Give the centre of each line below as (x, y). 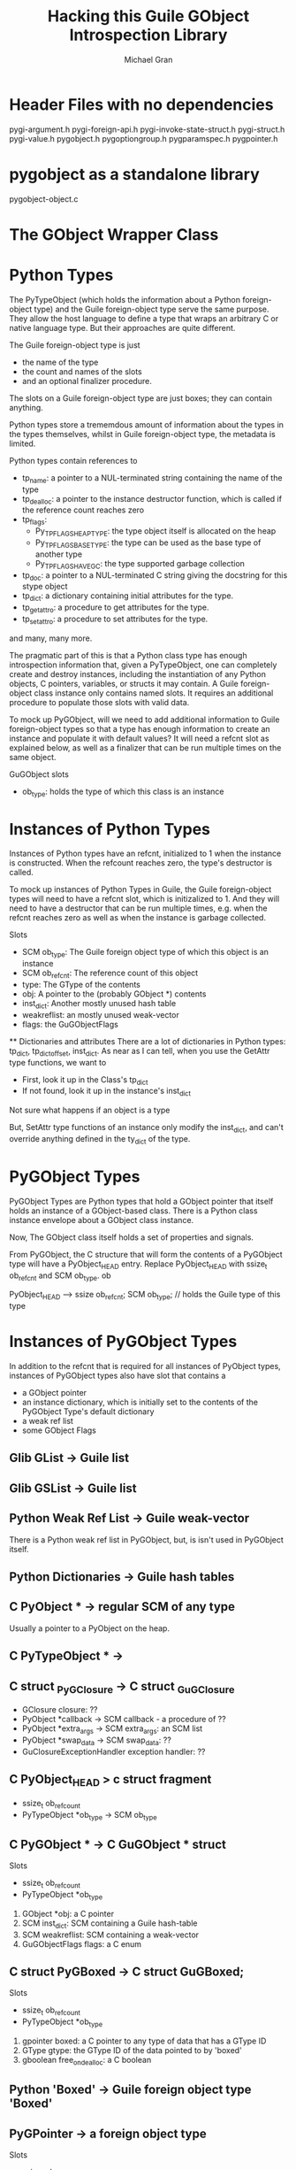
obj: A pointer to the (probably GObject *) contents (114, 994)
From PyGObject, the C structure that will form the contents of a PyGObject (146, 1254)
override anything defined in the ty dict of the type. (100, 1140)
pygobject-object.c (44, 199)
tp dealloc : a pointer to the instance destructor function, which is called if (152, 500)
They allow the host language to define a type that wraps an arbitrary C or (144, 318)
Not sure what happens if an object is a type (90, 1110)
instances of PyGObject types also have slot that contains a (118, 1376)
